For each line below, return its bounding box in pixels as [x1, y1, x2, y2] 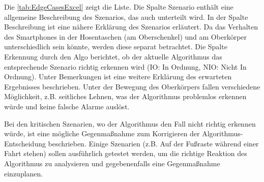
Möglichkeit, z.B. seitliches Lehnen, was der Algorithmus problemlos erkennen [4, 91, 247, 102]
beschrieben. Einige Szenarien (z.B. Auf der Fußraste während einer [48, 138, 259, 148]
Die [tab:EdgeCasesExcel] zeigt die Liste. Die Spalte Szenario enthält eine [4, 2, 233, 12]
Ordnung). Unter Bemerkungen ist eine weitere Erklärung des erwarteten [4, 71, 232, 82]
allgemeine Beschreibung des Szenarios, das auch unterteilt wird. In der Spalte [4, 11, 248, 22]
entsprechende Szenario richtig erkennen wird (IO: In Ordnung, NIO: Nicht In [4, 61, 247, 72]
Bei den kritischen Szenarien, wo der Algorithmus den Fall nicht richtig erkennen [4, 118, 256, 129]
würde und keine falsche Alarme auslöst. [4, 101, 130, 111]
